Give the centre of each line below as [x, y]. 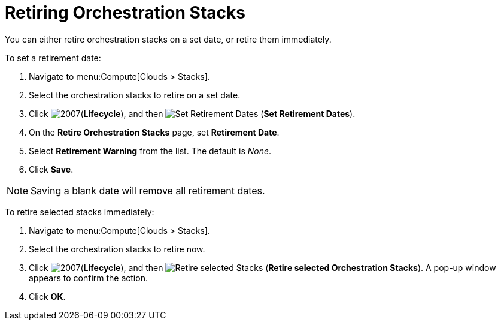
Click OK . [47, 296]
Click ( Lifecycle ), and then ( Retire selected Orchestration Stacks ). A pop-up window [262, 267]
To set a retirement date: [53, 58]
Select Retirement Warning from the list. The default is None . [150, 151]
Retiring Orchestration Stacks [125, 13]
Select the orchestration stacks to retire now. [117, 249]
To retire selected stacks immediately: [80, 212]
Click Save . [51, 169]
